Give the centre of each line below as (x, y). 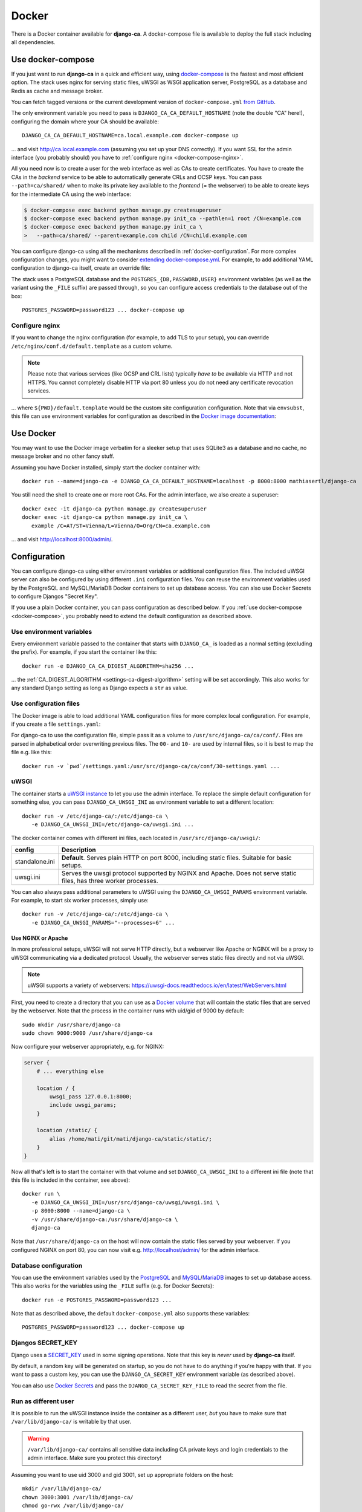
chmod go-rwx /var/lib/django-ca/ (73, 1506)
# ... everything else (70, 1071)
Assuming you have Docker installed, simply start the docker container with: (106, 467)
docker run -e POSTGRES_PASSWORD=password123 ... (97, 1300)
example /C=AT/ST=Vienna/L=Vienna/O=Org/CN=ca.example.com (121, 526)
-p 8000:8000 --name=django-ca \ (81, 1211)
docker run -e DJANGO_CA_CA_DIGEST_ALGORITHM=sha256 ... (108, 666)
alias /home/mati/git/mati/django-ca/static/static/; (131, 1139)
